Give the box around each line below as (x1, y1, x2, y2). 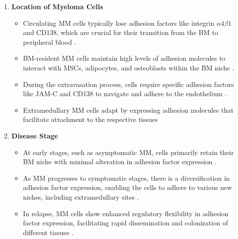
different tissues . (23, 227, 74, 237)
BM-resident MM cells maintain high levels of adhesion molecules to (23, 53, 225, 63)
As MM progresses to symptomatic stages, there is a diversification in (23, 172, 230, 183)
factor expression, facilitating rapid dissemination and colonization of (23, 218, 228, 228)
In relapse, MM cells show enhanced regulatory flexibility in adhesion (23, 208, 229, 218)
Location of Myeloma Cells (11, 1, 103, 11)
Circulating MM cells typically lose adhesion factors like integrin (23, 17, 214, 28)
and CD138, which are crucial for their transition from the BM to (23, 27, 218, 37)
